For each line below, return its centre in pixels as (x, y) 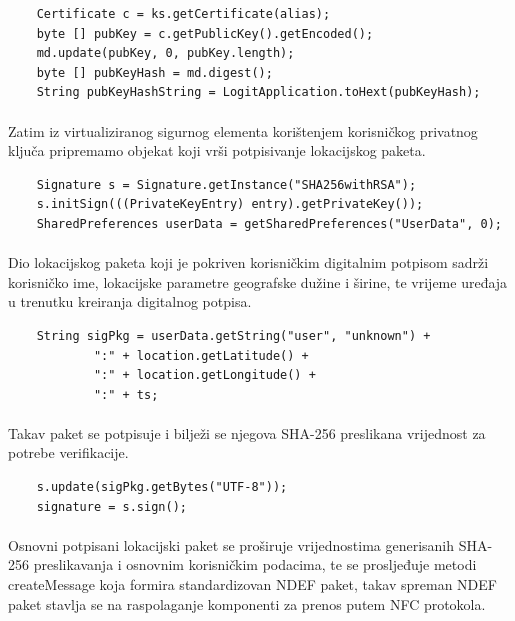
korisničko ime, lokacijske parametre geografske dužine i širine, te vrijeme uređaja (258, 281)
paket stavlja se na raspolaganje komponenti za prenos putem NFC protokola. (247, 603)
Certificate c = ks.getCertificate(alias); (183, 14)
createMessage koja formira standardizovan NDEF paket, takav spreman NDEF (252, 584)
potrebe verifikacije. (68, 452)
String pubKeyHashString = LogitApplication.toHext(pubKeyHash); (258, 92)
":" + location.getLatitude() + (201, 355)
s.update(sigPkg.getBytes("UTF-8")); (162, 487)
